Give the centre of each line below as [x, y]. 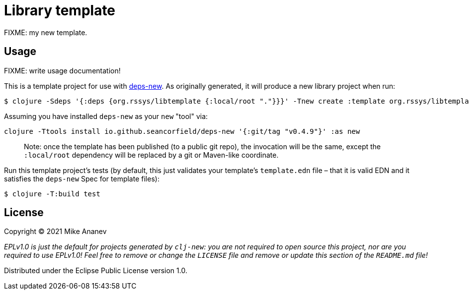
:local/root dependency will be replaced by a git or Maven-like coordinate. [151, 155]
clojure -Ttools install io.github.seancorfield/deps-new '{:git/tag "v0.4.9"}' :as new [182, 131]
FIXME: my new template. [46, 32]
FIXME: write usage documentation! [62, 70]
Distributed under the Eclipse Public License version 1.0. [96, 271]
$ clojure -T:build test [52, 194]
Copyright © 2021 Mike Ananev [55, 232]
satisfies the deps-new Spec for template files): [82, 178]
